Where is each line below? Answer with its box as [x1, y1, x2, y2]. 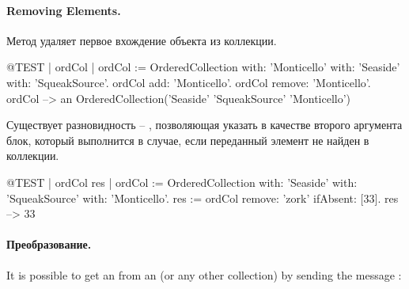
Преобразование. [6, 236, 92, 253]
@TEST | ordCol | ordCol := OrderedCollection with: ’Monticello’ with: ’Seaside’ [6, 59, 400, 75]
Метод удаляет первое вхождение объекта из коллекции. [6, 32, 277, 48]
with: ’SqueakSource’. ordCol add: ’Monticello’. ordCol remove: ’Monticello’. [6, 74, 371, 90]
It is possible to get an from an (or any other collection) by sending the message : [6, 266, 402, 283]
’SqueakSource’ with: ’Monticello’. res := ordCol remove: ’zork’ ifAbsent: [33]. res [6, 189, 399, 206]
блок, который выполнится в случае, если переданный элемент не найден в [6, 131, 369, 148]
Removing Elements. [6, 2, 121, 18]
